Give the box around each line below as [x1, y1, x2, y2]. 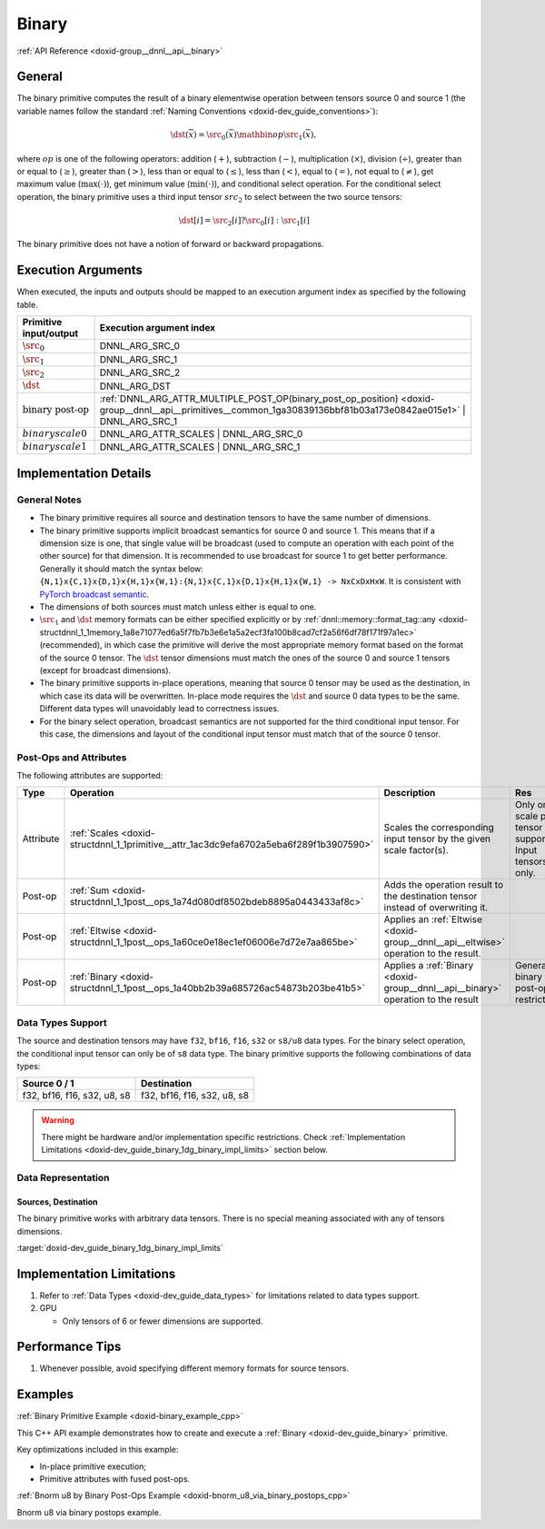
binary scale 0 [22, 427, 88, 440]
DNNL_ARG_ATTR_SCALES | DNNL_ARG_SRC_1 [99, 441, 301, 453]
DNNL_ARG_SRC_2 [99, 366, 181, 379]
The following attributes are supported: [16, 770, 163, 781]
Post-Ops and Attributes [16, 750, 127, 763]
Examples [16, 1386, 74, 1403]
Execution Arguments [16, 263, 143, 278]
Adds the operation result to [383, 879, 504, 891]
